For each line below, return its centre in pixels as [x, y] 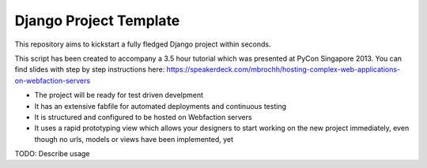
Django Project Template [97, 21]
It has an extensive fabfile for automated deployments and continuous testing [160, 106]
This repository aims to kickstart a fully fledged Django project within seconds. [143, 44]
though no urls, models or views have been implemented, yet [134, 139]
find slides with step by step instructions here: [90, 69]
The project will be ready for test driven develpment [119, 95]
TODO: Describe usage [52, 154]
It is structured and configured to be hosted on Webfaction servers [143, 117]
